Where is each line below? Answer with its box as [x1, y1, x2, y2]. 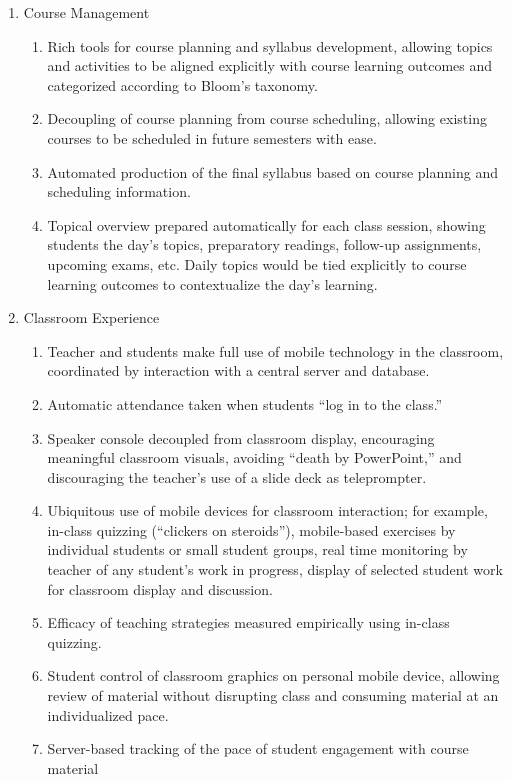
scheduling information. [47, 181, 191, 202]
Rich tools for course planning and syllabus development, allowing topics [47, 35, 493, 56]
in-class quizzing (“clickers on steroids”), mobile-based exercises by [47, 519, 456, 540]
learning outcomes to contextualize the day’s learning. [47, 273, 378, 294]
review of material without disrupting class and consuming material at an [47, 685, 499, 706]
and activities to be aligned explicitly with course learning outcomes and [47, 55, 493, 76]
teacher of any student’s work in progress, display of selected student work [47, 559, 503, 580]
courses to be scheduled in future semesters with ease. [47, 127, 377, 148]
